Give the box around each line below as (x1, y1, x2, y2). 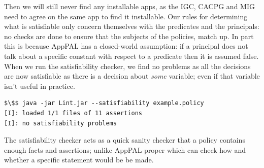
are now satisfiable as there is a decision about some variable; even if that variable (4, 71, 260, 81)
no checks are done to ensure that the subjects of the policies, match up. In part (4, 30, 254, 41)
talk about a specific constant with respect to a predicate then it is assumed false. (4, 50, 259, 61)
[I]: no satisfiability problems (4, 119, 117, 127)
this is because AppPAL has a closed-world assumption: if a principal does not (4, 41, 248, 51)
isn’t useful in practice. (4, 80, 75, 91)
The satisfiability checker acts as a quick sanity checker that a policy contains (4, 135, 245, 145)
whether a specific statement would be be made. (4, 154, 154, 165)
